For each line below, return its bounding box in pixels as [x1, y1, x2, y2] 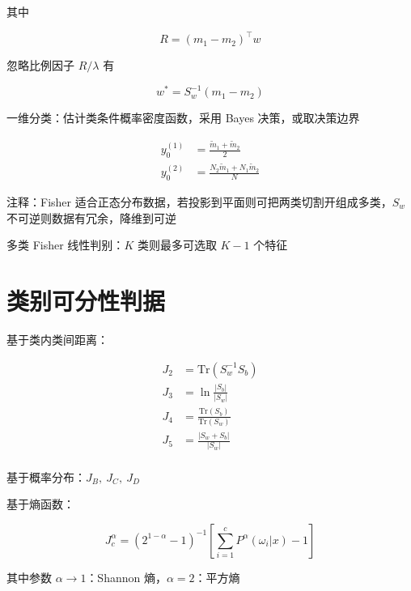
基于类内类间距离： [6, 330, 108, 347]
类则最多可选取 [137, 236, 217, 253]
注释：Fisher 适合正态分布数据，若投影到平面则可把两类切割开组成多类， [6, 193, 392, 210]
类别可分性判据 [6, 283, 166, 317]
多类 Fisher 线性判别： [6, 236, 125, 253]
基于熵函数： [6, 495, 74, 512]
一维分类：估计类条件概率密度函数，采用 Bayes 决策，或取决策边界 [6, 109, 360, 126]
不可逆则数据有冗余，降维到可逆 [6, 209, 176, 226]
